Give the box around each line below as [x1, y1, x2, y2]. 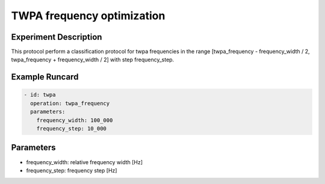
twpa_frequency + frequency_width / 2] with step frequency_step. [11, 56, 175, 63]
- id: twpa [23, 91, 56, 99]
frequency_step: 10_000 [36, 125, 107, 132]
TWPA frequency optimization [11, 9, 166, 22]
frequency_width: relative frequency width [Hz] [26, 158, 143, 165]
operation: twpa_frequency [30, 100, 110, 106]
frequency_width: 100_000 [36, 117, 113, 123]
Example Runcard [11, 72, 79, 82]
